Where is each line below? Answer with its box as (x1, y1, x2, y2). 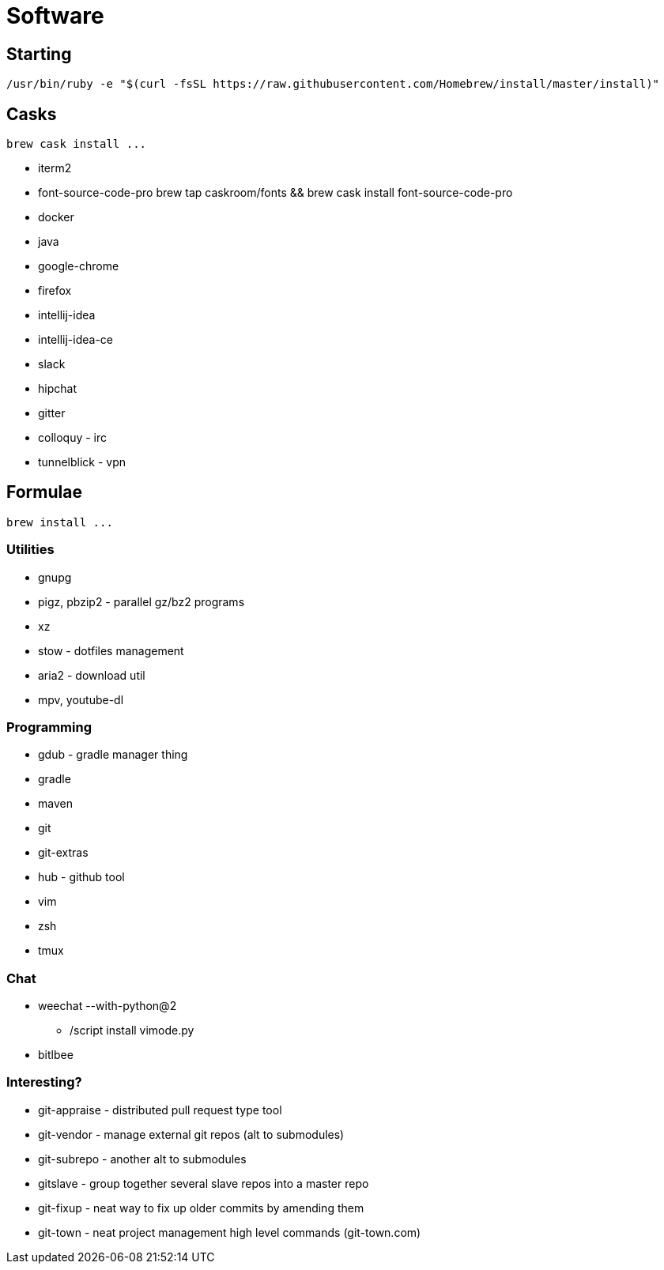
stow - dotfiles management (38, 643, 184, 658)
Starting (6, 43, 72, 64)
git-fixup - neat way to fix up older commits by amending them (38, 1200, 364, 1215)
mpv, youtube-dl (38, 692, 124, 707)
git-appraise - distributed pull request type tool (38, 1102, 282, 1117)
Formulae (6, 482, 82, 503)
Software (6, 2, 104, 29)
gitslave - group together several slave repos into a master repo (38, 1176, 369, 1190)
